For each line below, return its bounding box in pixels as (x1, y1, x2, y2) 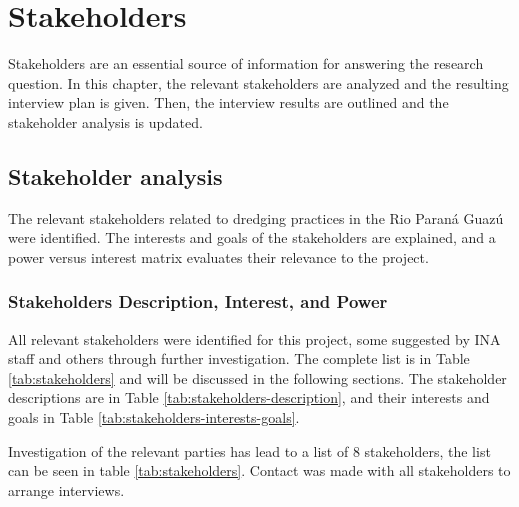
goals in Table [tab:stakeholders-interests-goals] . (8, 407, 300, 428)
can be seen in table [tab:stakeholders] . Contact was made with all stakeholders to (8, 460, 511, 481)
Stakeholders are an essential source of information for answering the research (8, 53, 484, 74)
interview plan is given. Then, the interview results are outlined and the (8, 92, 449, 113)
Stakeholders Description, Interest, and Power (8, 289, 388, 314)
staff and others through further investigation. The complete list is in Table (8, 348, 470, 369)
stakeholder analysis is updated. (8, 111, 203, 132)
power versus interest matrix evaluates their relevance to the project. (8, 246, 429, 267)
